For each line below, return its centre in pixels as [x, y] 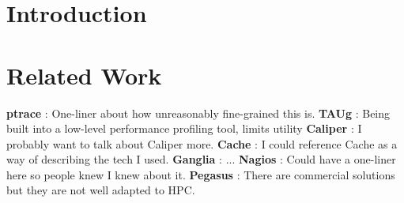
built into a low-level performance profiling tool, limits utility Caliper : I [184, 128]
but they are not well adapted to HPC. [101, 190]
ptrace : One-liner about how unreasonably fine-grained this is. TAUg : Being [198, 113]
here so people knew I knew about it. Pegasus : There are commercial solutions [201, 174]
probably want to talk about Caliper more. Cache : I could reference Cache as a [202, 143]
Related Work [84, 75]
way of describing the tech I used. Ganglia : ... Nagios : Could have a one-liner [201, 159]
